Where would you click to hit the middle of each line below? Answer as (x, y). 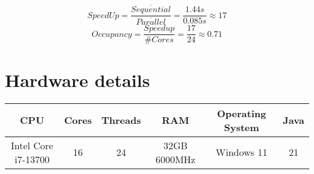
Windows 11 (242, 152)
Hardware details (78, 79)
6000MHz (175, 159)
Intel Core (32, 145)
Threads (121, 120)
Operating (242, 113)
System (242, 127)
